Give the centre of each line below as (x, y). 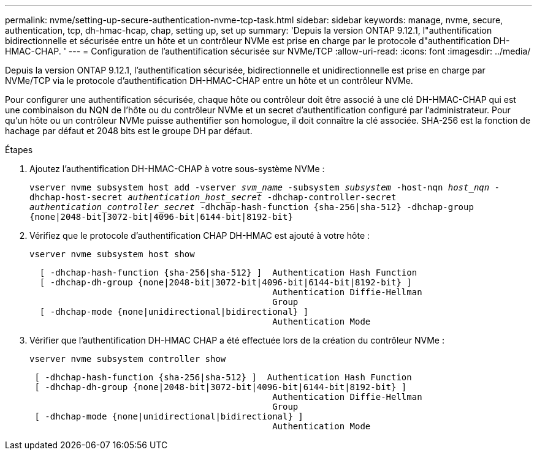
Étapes (19, 150)
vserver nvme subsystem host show (112, 254)
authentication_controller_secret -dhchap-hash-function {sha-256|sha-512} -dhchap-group (252, 207)
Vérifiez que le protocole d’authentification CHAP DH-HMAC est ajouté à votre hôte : (200, 235)
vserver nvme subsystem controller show (128, 359)
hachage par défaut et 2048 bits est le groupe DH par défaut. (129, 131)
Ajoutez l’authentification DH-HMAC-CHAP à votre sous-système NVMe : (177, 169)
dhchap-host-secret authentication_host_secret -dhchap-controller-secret (213, 197)
